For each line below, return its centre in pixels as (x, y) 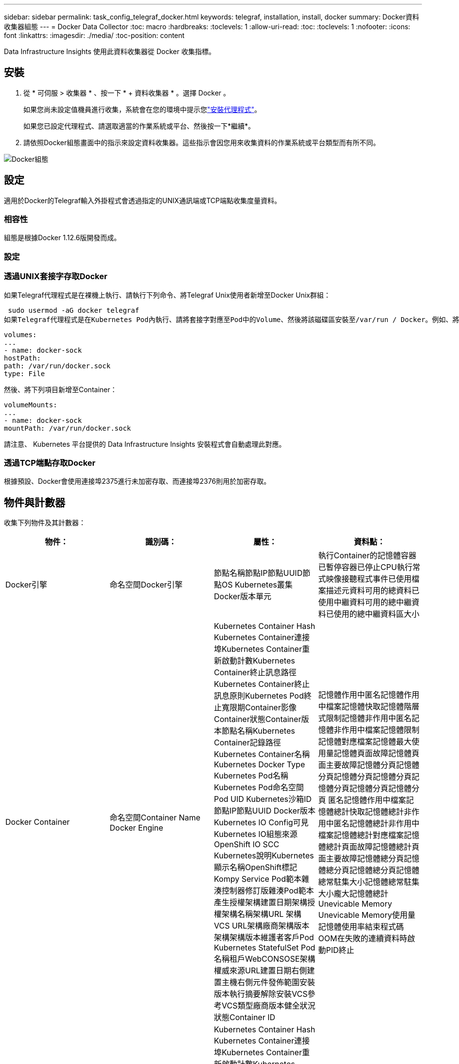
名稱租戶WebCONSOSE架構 (265, 959)
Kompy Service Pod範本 (258, 879)
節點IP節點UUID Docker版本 (265, 811)
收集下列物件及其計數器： (45, 523)
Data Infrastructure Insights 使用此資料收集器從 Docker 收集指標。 (110, 51)
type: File (25, 373)
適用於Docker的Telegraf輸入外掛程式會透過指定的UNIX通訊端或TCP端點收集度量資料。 (142, 200)
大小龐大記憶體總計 (353, 894)
